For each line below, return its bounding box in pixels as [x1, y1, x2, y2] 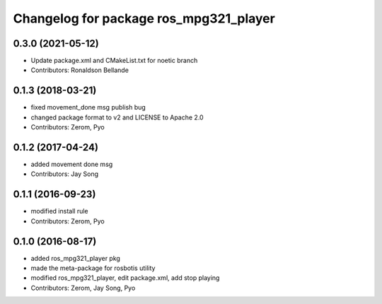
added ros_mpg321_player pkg [30, 254, 120, 262]
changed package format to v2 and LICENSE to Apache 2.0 [30, 113, 204, 122]
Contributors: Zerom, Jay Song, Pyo [30, 283, 136, 292]
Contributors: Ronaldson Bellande [30, 66, 129, 74]
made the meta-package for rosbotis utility [30, 264, 156, 272]
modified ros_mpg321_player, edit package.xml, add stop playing [30, 274, 220, 282]
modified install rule [30, 207, 88, 216]
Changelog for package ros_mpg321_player [13, 11, 275, 26]
